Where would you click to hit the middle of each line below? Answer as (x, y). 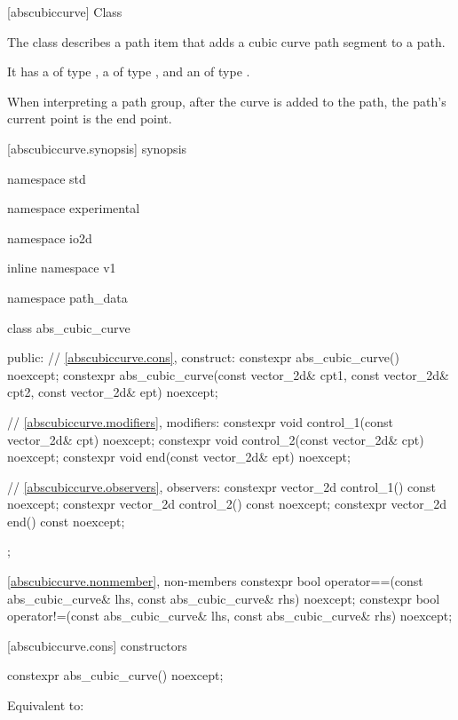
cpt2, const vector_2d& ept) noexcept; (113, 392)
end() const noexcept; (66, 521)
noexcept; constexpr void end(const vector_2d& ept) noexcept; (179, 457)
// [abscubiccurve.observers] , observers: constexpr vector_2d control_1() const (222, 486)
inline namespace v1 (62, 268)
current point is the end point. (90, 119)
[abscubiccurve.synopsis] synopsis (97, 148)
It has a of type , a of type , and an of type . (129, 71)
